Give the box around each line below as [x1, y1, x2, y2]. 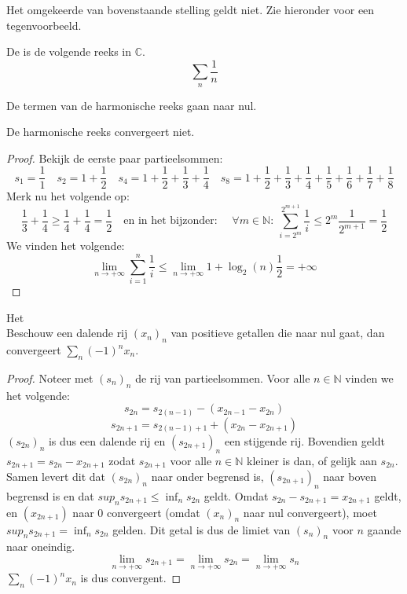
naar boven [323, 467, 377, 484]
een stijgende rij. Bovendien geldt [224, 432, 386, 449]
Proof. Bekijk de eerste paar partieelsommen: [6, 149, 223, 166]
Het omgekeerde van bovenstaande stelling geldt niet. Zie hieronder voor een [6, 2, 375, 17]
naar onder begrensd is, [151, 467, 264, 484]
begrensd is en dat [6, 487, 94, 504]
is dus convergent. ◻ [80, 570, 181, 586]
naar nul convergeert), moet [243, 504, 377, 520]
